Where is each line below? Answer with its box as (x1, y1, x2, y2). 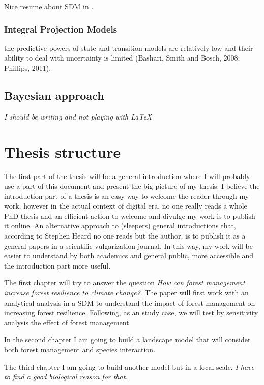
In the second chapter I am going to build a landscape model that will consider (4, 334, 251, 345)
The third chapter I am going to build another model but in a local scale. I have (4, 361, 255, 372)
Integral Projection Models (4, 22, 118, 35)
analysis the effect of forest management (4, 317, 129, 328)
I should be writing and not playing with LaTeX (4, 111, 152, 122)
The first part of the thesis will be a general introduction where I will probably (4, 170, 250, 181)
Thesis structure (4, 141, 121, 162)
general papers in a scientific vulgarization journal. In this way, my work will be (4, 240, 253, 251)
